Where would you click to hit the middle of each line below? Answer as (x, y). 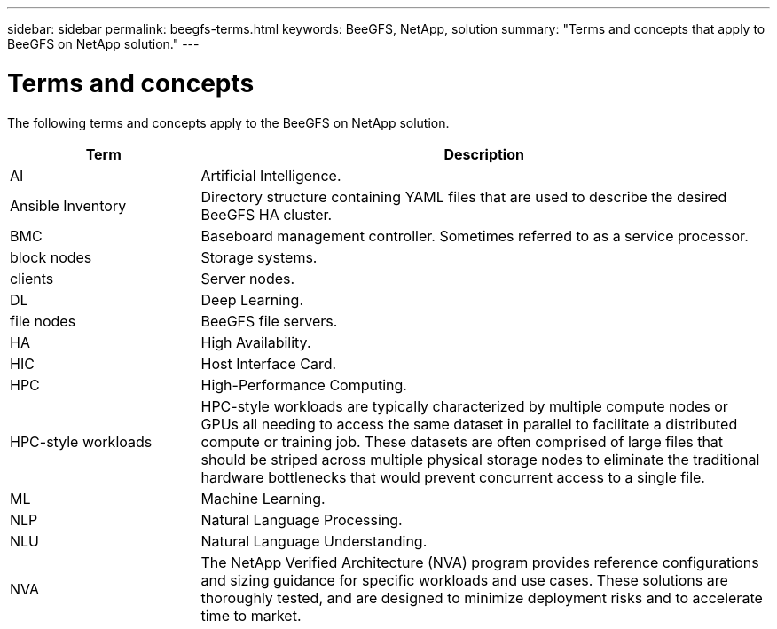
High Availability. (256, 342)
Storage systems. (259, 257)
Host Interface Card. (269, 363)
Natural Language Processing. (302, 519)
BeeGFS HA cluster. (267, 214)
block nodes (51, 257)
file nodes (43, 321)
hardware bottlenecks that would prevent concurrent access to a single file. (453, 477)
